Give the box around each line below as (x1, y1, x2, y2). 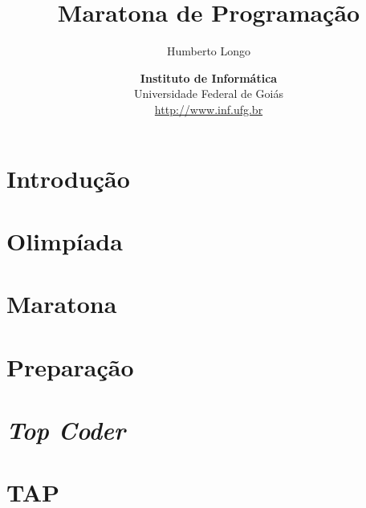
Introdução (6, 161, 130, 194)
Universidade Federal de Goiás (133, 85, 284, 102)
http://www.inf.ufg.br (154, 100, 263, 117)
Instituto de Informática (140, 69, 278, 86)
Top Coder (6, 413, 126, 446)
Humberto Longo (166, 43, 251, 59)
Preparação (6, 350, 134, 383)
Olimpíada (6, 224, 123, 257)
